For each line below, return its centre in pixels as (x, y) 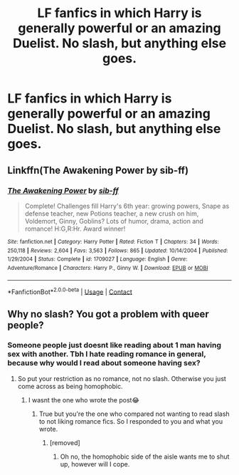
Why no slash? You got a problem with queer (108, 314)
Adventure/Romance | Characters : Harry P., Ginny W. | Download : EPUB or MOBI (108, 268)
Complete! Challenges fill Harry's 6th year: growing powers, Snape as (127, 206)
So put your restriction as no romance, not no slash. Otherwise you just (122, 378)
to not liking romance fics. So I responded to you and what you (131, 421)
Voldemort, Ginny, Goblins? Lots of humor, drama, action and (114, 221)
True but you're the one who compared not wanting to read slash (134, 414)
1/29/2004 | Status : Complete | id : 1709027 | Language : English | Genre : (97, 259)
